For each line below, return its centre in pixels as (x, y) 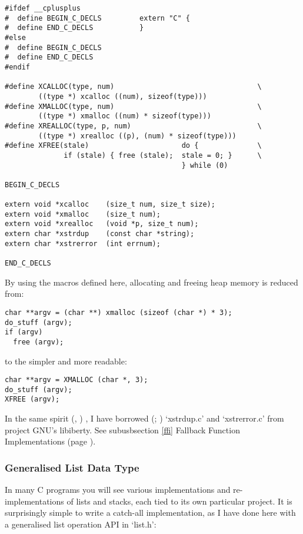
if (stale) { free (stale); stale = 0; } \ (163, 155)
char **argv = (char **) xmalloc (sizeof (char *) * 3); (119, 312)
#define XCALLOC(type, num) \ (133, 87)
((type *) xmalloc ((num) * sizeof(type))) (125, 116)
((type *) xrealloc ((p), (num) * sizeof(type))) (137, 136)
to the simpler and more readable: (66, 361)
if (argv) (24, 332)
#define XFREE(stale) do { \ (133, 146)
